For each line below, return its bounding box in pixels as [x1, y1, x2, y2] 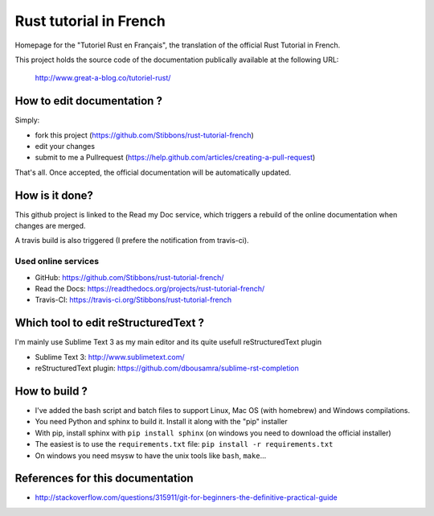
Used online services [14, 256, 100, 267]
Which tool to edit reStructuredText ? [14, 316, 205, 330]
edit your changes [35, 142, 96, 151]
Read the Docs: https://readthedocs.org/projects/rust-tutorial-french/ [35, 284, 265, 294]
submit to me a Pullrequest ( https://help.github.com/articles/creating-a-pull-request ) [35, 153, 316, 163]
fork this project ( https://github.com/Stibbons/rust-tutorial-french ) [35, 130, 255, 140]
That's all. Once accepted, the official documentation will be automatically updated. [14, 167, 292, 177]
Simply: [14, 115, 40, 125]
